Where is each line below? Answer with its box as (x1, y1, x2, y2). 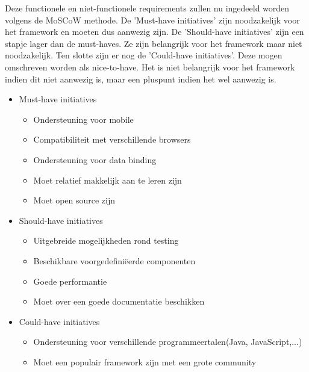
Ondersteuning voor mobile (33, 113, 134, 125)
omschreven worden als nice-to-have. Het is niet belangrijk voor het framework (5, 60, 295, 73)
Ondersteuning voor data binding (33, 153, 157, 166)
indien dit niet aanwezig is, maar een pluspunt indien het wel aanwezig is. (5, 72, 276, 85)
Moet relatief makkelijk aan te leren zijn (33, 173, 182, 186)
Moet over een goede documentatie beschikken (33, 295, 205, 308)
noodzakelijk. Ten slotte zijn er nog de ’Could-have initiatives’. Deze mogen (5, 49, 282, 61)
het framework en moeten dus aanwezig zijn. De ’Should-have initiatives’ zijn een (5, 25, 304, 38)
